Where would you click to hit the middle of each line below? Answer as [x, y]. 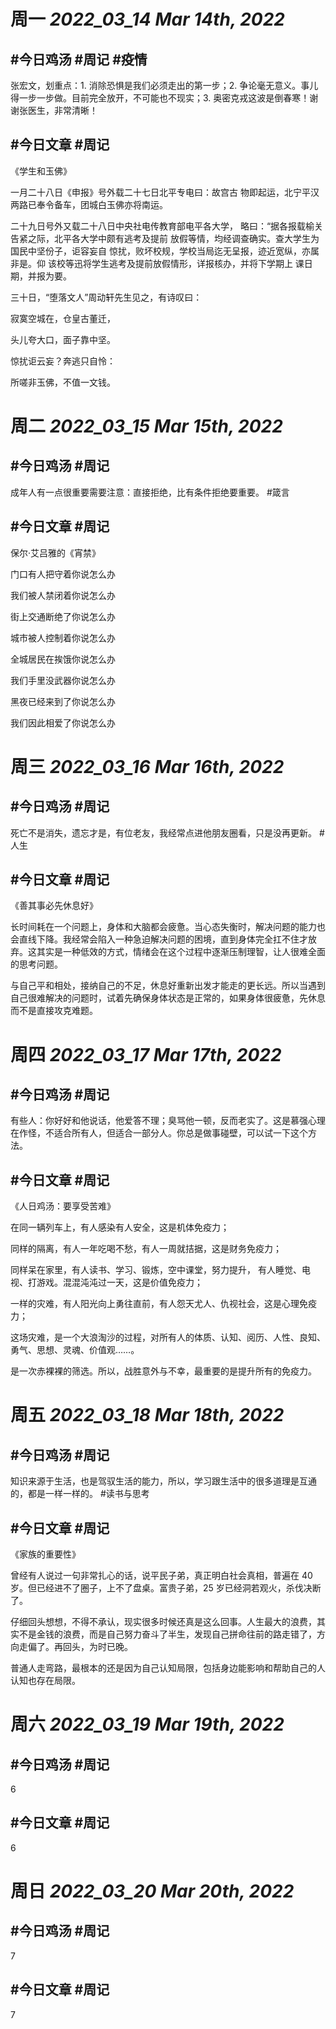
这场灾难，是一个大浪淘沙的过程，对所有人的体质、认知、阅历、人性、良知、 [168, 1337]
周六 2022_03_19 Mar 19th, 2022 [147, 1724]
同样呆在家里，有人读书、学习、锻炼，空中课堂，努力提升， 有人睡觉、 [156, 1270]
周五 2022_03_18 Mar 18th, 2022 [147, 1415]
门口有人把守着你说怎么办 [63, 574]
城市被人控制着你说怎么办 [63, 637]
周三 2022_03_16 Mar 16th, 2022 [147, 766]
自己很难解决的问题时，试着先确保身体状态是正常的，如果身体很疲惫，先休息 [168, 998]
